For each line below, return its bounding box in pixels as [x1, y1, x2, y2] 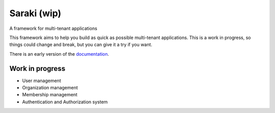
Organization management [22, 85, 78, 91]
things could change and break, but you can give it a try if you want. [9, 42, 153, 48]
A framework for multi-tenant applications [9, 25, 98, 31]
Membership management [22, 92, 77, 98]
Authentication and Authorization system [22, 99, 108, 105]
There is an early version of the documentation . [9, 51, 109, 57]
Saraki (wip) [9, 8, 62, 19]
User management [22, 78, 61, 84]
